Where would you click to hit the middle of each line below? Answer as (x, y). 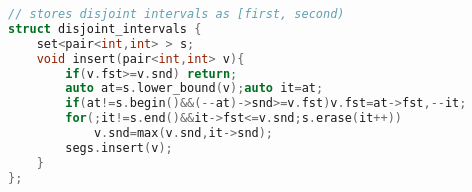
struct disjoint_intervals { (105, 28)
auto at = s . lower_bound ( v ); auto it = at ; (194, 88)
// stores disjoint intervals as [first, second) (176, 14)
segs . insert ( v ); (119, 147)
